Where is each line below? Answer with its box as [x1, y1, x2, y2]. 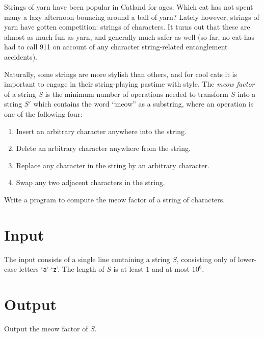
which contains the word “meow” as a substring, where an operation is [33, 98, 254, 109]
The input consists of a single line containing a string [4, 253, 170, 264]
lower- [237, 253, 257, 264]
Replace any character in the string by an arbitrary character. [16, 160, 209, 170]
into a [237, 88, 256, 99]
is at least [113, 264, 144, 274]
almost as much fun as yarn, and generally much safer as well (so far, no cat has [4, 31, 255, 42]
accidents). [4, 51, 38, 62]
